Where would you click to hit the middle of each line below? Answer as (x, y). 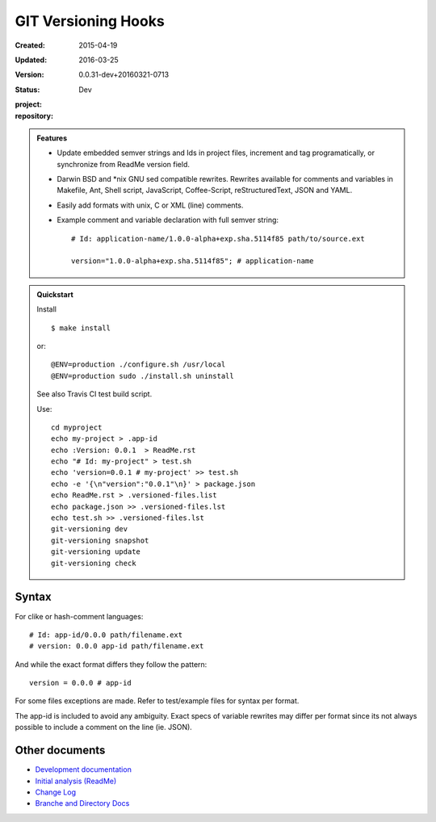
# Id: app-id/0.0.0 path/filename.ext (106, 635)
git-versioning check (94, 563)
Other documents (60, 751)
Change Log (56, 792)
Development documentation (84, 770)
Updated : (31, 60)
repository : (34, 115)
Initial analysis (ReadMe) (76, 781)
